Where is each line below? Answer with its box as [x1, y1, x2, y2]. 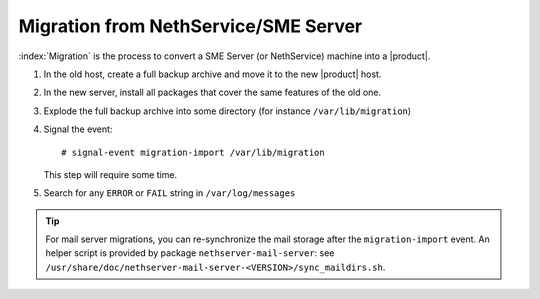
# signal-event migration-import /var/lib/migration [61, 146, 325, 158]
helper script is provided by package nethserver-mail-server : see [45, 247, 335, 259]
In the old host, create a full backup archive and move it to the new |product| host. [43, 68, 382, 80]
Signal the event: [43, 123, 113, 135]
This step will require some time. [43, 168, 178, 180]
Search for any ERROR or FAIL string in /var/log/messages [43, 187, 296, 199]
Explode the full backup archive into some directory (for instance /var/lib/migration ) [43, 105, 412, 117]
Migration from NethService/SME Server [18, 15, 363, 37]
